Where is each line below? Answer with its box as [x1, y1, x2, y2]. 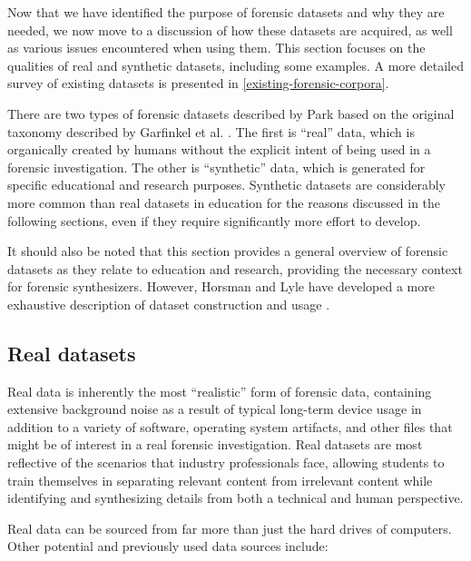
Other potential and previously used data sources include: [7, 536, 329, 556]
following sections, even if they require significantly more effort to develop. [7, 211, 421, 230]
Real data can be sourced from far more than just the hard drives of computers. [7, 518, 452, 537]
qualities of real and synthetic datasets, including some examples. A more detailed [7, 55, 464, 74]
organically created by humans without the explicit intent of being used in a [7, 140, 431, 159]
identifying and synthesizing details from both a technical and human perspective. [7, 488, 464, 507]
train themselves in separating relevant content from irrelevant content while [7, 470, 433, 489]
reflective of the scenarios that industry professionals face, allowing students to [7, 453, 445, 472]
